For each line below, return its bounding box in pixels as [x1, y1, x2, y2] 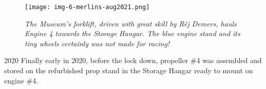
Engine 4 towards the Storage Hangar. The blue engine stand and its [25, 28, 240, 39]
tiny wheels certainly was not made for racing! [25, 38, 170, 48]
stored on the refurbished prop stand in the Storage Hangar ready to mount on [4, 65, 253, 76]
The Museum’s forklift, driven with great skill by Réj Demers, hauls [25, 18, 237, 28]
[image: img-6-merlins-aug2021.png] [25, 4, 150, 11]
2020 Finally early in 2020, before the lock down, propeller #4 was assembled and [4, 55, 262, 66]
